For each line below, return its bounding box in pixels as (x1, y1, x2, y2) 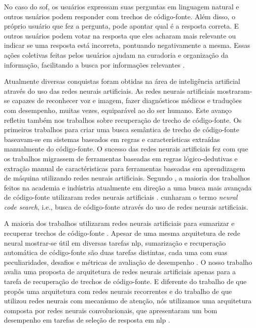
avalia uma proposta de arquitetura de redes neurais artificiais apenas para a (4, 266, 236, 277)
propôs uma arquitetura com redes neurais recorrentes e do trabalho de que (4, 286, 232, 296)
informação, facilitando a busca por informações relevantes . (4, 59, 185, 70)
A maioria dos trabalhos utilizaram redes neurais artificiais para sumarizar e (4, 218, 235, 228)
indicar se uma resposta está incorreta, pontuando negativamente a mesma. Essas (4, 40, 251, 50)
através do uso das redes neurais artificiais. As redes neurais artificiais (4, 85, 215, 96)
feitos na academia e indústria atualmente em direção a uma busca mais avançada (4, 182, 252, 192)
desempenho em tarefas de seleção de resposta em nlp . (4, 315, 170, 325)
